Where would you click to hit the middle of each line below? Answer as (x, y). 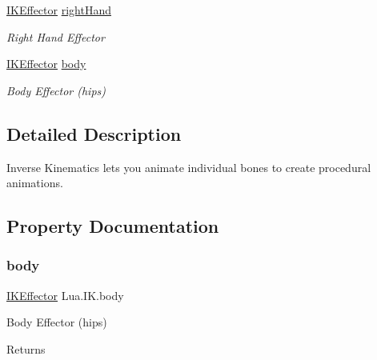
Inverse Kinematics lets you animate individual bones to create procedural (189, 167)
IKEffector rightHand (59, 10)
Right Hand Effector (56, 36)
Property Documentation (113, 226)
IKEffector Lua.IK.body (65, 295)
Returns (26, 348)
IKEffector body (46, 64)
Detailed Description (94, 133)
